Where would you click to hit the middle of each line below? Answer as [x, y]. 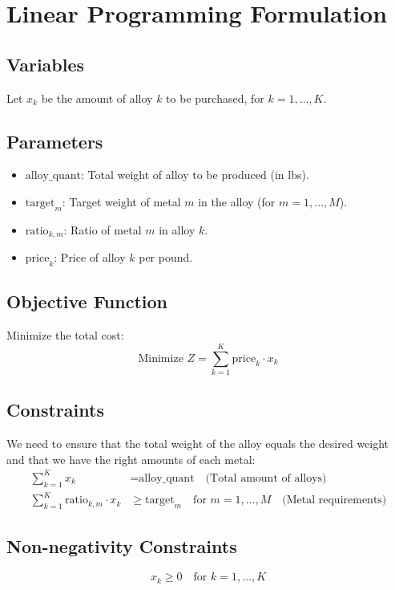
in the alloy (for [237, 201]
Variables [46, 64]
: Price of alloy [90, 257]
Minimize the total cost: [65, 335]
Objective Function [87, 301]
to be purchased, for [215, 98]
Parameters [55, 141]
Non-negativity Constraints [122, 546]
